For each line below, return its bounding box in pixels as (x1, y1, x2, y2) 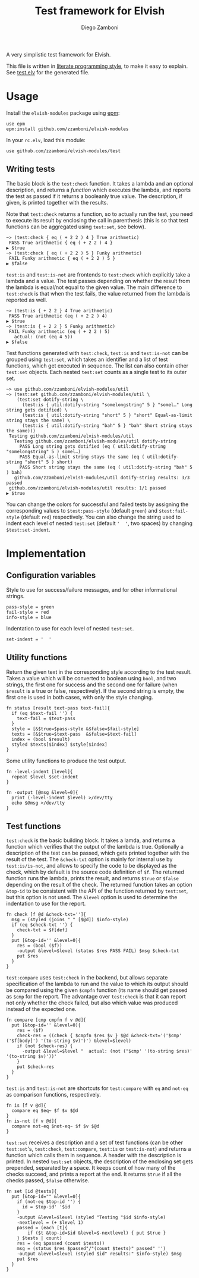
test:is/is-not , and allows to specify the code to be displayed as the (6, 862, 177, 869)
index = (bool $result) (11, 736, 70, 742)
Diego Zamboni (81, 24, 119, 31)
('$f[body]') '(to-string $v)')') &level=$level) (6, 1038, 132, 1044)
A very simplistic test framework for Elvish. (6, 51, 111, 58)
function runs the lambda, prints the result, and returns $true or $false (6, 875, 179, 882)
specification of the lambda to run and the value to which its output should (6, 980, 188, 988)
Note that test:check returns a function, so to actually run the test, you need (6, 210, 193, 218)
